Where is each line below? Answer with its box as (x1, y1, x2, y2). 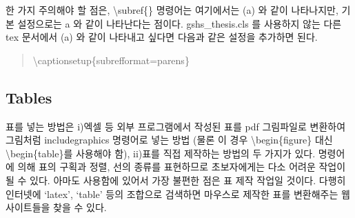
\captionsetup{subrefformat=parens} (32, 52, 190, 67)
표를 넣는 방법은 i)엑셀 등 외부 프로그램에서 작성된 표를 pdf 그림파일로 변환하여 (6, 119, 346, 133)
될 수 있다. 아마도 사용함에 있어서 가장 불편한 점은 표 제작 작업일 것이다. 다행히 (6, 172, 346, 187)
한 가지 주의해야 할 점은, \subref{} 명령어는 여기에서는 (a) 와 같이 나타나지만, (6, 3, 338, 17)
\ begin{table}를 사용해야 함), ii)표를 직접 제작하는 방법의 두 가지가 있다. (6, 146, 316, 160)
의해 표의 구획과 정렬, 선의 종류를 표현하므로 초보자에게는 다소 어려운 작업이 (17, 159, 346, 174)
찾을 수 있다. (53, 200, 107, 215)
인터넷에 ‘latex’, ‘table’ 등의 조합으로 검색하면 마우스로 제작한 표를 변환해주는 (6, 186, 338, 201)
